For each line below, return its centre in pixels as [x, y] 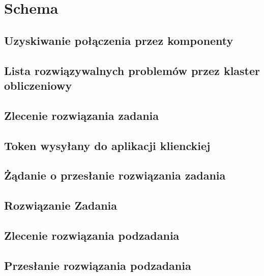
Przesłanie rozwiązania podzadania [98, 265]
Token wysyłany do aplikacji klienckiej [107, 145]
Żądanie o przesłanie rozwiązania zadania [115, 175]
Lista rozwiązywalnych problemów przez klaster [132, 70]
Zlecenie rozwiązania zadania [82, 115]
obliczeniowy [38, 85]
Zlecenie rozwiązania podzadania [92, 235]
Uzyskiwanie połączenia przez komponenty [119, 40]
